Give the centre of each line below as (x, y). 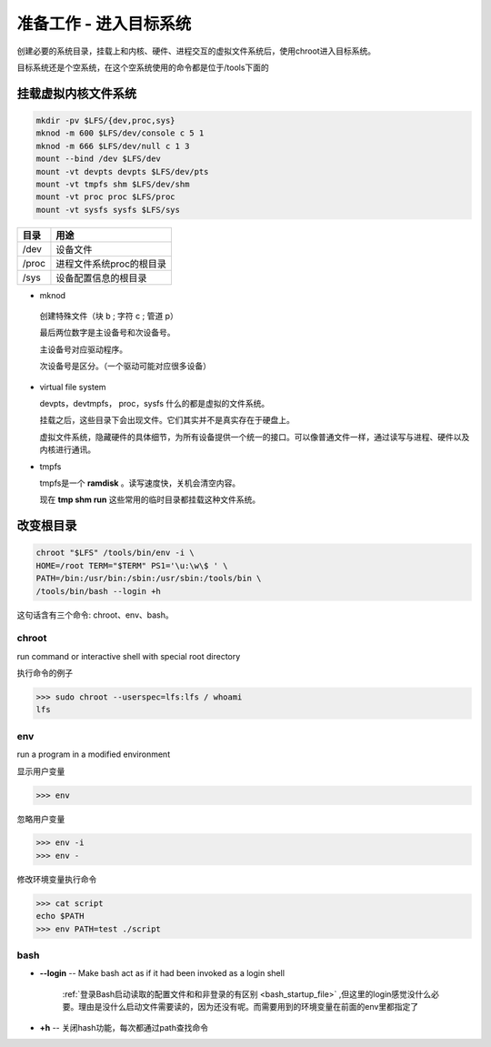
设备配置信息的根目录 (101, 277)
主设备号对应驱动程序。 (83, 349)
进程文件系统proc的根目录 (111, 264)
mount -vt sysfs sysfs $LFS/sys (108, 210)
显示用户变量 (41, 771)
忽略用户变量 (41, 819)
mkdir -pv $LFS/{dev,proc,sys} (106, 120)
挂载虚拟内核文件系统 (76, 93)
